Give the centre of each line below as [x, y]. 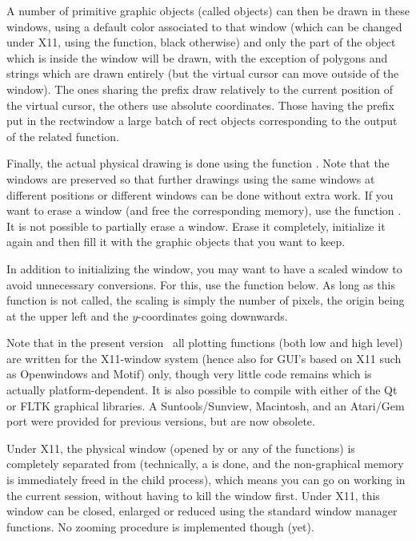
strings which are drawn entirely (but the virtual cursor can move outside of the [203, 73]
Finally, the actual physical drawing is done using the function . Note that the [198, 163]
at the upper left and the [68, 315]
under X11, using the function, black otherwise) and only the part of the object [201, 42]
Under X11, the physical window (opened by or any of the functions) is [181, 448]
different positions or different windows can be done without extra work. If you [200, 194]
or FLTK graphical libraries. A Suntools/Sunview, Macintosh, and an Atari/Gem [206, 405]
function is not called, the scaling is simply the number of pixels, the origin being [206, 300]
